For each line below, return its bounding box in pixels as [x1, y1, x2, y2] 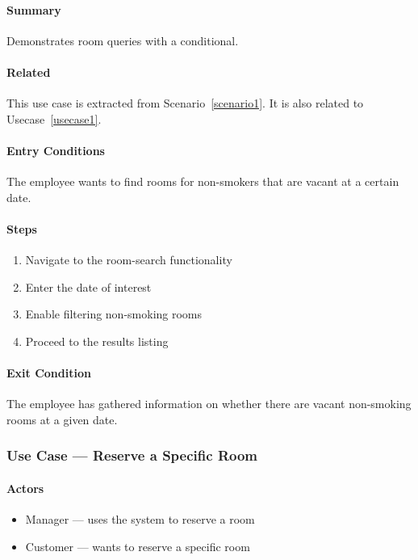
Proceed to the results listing [25, 332, 169, 349]
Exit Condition [6, 364, 91, 381]
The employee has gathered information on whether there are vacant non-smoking [6, 395, 412, 412]
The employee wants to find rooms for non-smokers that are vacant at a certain [6, 173, 399, 190]
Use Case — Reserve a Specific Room [6, 445, 258, 465]
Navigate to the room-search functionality [25, 251, 232, 268]
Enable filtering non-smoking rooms [25, 305, 203, 322]
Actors [6, 479, 44, 496]
